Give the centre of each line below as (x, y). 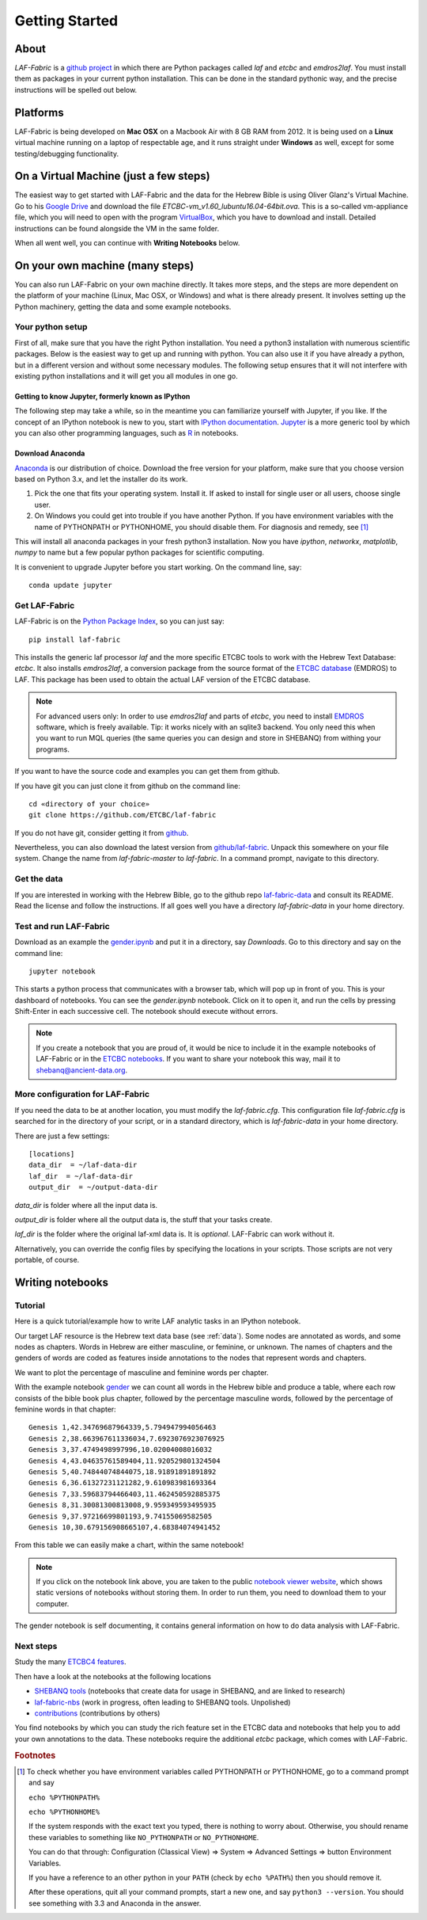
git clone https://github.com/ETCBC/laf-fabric (123, 815)
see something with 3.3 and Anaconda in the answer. (115, 1903)
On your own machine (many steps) (104, 265)
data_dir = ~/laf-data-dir (83, 1165)
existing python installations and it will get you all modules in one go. (126, 376)
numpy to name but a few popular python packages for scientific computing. (140, 552)
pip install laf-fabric (75, 639)
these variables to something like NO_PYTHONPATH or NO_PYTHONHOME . (144, 1837)
